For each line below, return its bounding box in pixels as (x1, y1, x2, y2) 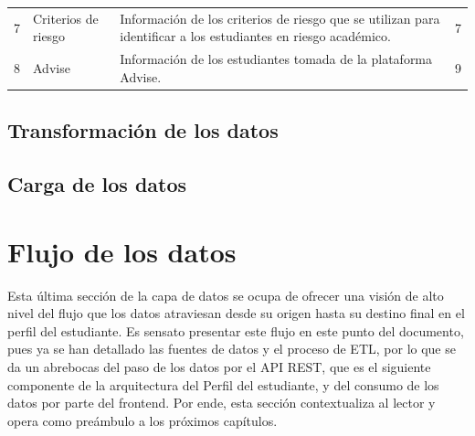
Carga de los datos (7, 170, 187, 198)
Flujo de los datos (7, 232, 237, 270)
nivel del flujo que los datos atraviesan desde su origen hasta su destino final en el (7, 303, 465, 323)
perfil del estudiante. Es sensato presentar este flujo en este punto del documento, (7, 321, 464, 340)
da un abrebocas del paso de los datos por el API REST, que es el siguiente (7, 356, 431, 376)
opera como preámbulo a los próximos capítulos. (7, 410, 278, 430)
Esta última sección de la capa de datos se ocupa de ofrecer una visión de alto (7, 285, 444, 304)
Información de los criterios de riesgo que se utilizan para (120, 8, 440, 27)
